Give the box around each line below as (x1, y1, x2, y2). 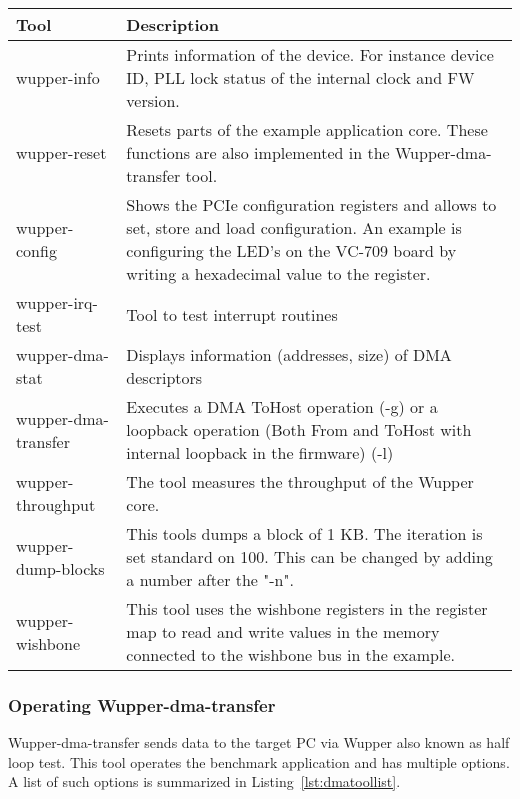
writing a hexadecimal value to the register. (126, 262, 431, 285)
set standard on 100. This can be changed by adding (126, 545, 493, 568)
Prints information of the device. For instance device (126, 43, 494, 66)
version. (126, 89, 180, 112)
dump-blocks (16, 556, 105, 580)
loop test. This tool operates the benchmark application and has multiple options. (8, 751, 510, 772)
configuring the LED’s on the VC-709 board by (126, 239, 457, 262)
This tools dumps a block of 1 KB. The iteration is (126, 522, 483, 545)
